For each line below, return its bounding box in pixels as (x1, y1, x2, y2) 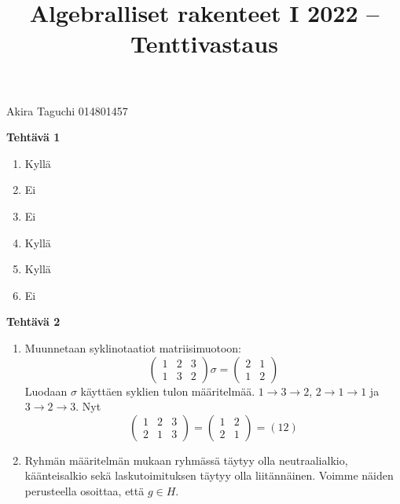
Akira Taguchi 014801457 (6, 102, 128, 119)
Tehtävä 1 (6, 129, 61, 145)
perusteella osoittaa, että (24, 482, 145, 499)
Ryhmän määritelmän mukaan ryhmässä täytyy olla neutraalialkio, (24, 451, 348, 468)
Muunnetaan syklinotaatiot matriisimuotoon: (24, 339, 241, 356)
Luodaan (24, 382, 68, 399)
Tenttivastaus (130, 27, 278, 60)
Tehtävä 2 (6, 313, 61, 330)
